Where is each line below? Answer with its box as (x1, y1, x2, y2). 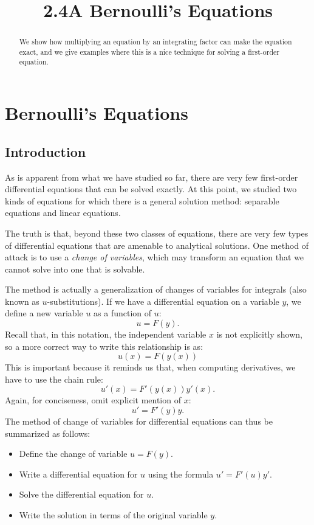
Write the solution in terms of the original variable (19, 509, 208, 521)
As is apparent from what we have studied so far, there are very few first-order (5, 170, 298, 183)
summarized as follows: (5, 426, 90, 439)
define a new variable (5, 307, 83, 319)
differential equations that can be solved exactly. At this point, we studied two (5, 183, 297, 195)
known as (5, 294, 39, 307)
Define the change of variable (19, 447, 128, 460)
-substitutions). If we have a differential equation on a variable (47, 294, 279, 307)
